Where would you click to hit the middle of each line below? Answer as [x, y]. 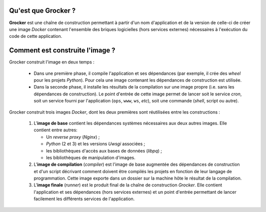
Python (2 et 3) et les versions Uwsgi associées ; [96, 144]
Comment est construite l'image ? [62, 50]
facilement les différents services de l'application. [84, 199]
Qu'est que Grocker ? [42, 11]
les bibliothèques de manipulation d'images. [91, 157]
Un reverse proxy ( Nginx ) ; [73, 137]
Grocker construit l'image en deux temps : [52, 62]
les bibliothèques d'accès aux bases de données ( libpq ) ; [104, 151]
